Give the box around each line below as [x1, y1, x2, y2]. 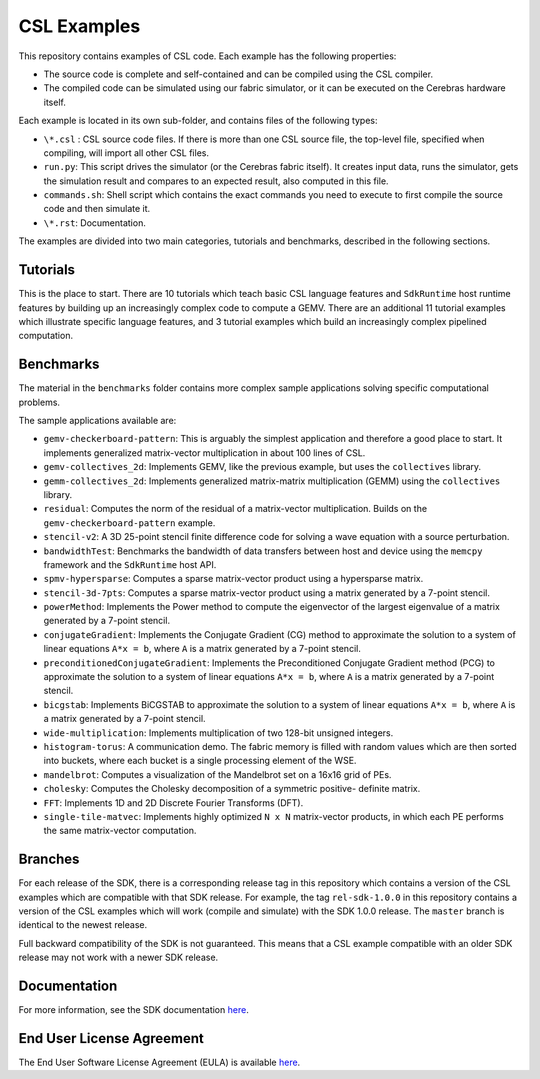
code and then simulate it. [43, 203, 151, 215]
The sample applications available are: [18, 415, 177, 426]
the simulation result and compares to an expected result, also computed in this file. [43, 175, 389, 187]
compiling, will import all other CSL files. [43, 146, 210, 159]
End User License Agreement [18, 1030, 204, 1047]
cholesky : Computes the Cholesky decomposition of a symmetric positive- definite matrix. [43, 783, 421, 795]
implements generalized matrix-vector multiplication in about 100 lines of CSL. [43, 446, 366, 459]
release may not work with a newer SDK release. [18, 951, 219, 964]
